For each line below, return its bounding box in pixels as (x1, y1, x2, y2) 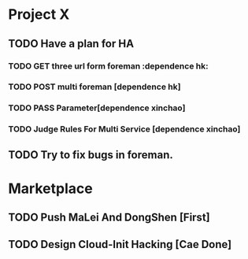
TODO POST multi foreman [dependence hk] (8, 81, 181, 92)
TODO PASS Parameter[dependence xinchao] (8, 102, 186, 113)
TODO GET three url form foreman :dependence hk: (8, 61, 209, 72)
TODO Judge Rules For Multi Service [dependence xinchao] (8, 124, 241, 135)
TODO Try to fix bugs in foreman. (8, 148, 173, 161)
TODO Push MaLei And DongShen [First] (8, 211, 210, 224)
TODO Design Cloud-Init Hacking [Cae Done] (8, 238, 232, 251)
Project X (8, 6, 70, 24)
